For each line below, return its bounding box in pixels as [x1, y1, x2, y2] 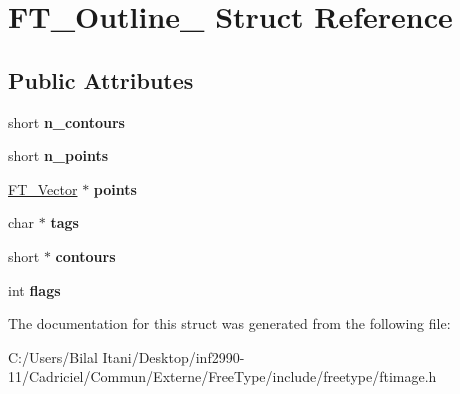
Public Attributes [8, 64, 194, 95]
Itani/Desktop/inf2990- [102, 346, 245, 367]
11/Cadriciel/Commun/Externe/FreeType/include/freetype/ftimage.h [8, 366, 437, 387]
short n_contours [8, 111, 125, 132]
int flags [8, 279, 61, 300]
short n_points [8, 145, 109, 166]
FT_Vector [8, 178, 78, 199]
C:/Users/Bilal [8, 346, 98, 367]
